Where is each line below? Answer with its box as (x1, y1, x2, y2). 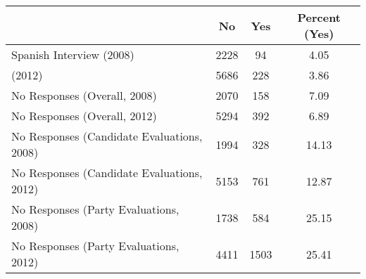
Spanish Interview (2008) (11, 46, 134, 63)
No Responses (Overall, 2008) (11, 87, 157, 103)
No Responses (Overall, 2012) (11, 108, 157, 124)
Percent (297, 9, 341, 25)
